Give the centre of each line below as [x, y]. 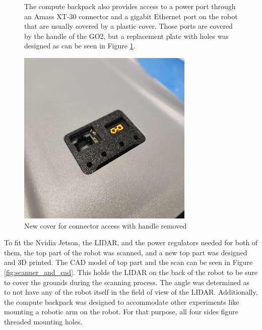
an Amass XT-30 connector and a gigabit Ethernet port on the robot [131, 16]
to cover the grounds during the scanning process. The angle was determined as [127, 282]
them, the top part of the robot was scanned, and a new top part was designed [126, 252]
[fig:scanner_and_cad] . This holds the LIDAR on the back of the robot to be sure [131, 272]
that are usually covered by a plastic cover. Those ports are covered [128, 26]
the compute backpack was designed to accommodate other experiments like [122, 301]
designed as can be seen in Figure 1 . [80, 46]
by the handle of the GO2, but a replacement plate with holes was [126, 36]
